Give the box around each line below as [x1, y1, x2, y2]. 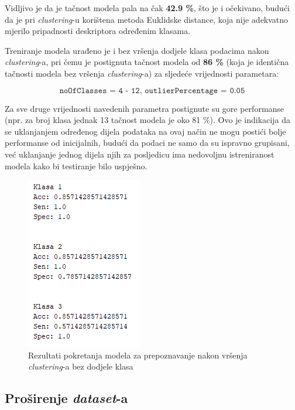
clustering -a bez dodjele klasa [28, 360, 133, 373]
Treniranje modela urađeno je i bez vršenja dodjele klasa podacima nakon [5, 44, 269, 56]
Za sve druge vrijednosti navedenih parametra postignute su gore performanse [5, 102, 284, 114]
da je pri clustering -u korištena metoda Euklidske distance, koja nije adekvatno [5, 13, 289, 25]
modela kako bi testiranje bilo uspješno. [5, 159, 147, 172]
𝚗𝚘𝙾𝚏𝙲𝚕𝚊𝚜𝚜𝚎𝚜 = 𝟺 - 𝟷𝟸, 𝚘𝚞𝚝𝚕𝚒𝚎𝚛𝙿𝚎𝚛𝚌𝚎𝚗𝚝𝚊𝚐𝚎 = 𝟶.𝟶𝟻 [59, 86, 245, 95]
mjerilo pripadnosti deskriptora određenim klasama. [5, 25, 191, 37]
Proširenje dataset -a [5, 389, 128, 407]
